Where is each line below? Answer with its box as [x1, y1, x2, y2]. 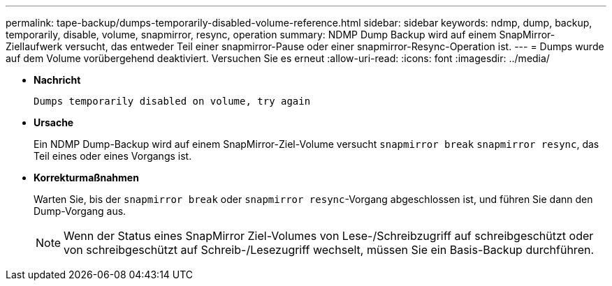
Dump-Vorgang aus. [34, 205, 126, 217]
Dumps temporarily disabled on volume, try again [34, 96, 311, 107]
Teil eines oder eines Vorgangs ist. [34, 150, 192, 162]
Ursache [34, 116, 74, 128]
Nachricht [34, 74, 81, 86]
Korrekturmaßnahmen [34, 172, 139, 183]
